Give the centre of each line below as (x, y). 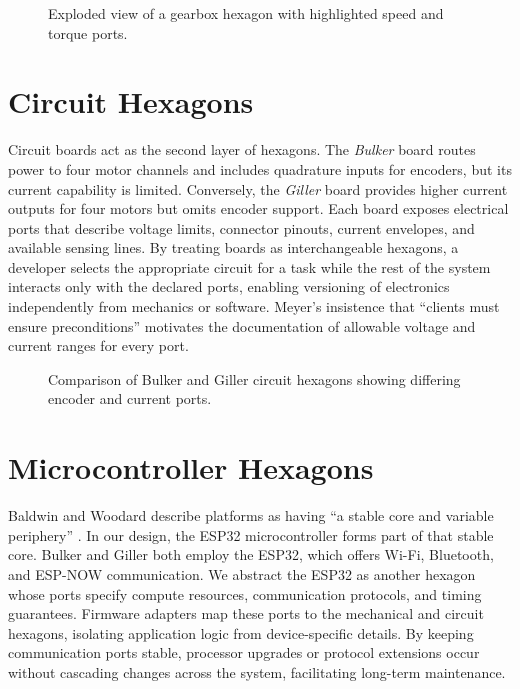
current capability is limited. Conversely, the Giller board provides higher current (258, 188)
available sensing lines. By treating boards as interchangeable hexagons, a (233, 247)
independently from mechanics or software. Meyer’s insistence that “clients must (254, 306)
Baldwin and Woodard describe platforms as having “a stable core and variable (251, 515)
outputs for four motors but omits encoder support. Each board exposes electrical (258, 208)
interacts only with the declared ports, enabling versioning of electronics (229, 286)
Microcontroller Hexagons (191, 467)
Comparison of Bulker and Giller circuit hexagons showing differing (254, 378)
